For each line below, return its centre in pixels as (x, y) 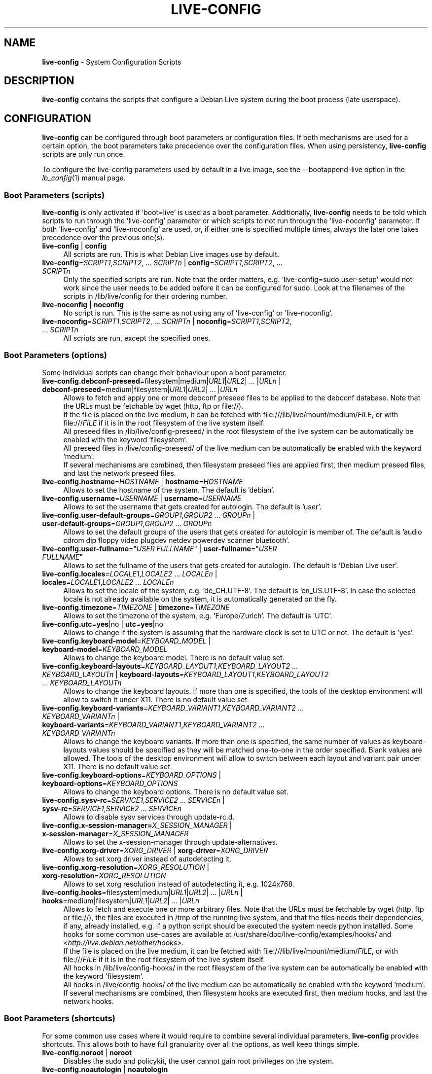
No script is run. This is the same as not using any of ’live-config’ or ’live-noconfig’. (198, 313)
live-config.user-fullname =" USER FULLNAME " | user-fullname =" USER (160, 548)
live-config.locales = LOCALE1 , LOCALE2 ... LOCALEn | (130, 573)
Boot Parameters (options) (55, 355)
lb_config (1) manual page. (84, 178)
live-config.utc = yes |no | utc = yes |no (103, 624)
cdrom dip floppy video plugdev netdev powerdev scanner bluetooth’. (176, 540)
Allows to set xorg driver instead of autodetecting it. (147, 859)
